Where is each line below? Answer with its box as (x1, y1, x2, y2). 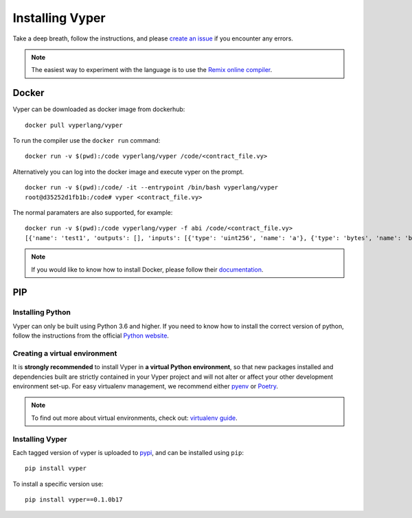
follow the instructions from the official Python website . (12, 331, 170, 340)
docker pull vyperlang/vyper (25, 121, 123, 129)
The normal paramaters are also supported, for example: (12, 208, 173, 216)
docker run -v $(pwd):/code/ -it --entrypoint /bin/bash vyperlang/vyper (25, 184, 279, 191)
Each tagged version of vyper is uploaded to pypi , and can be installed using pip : (12, 448, 244, 456)
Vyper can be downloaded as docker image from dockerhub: (12, 105, 185, 113)
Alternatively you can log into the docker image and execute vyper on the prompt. (12, 167, 244, 176)
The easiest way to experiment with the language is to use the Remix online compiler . (31, 66, 273, 74)
